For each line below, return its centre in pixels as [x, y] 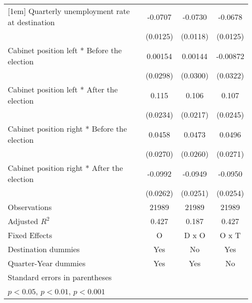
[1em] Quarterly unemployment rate [69, 11]
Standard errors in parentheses [60, 277]
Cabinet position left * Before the [65, 50]
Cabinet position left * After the [63, 89]
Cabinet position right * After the [65, 168]
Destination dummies [44, 249]
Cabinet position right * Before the [67, 129]
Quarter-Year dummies [47, 263]
